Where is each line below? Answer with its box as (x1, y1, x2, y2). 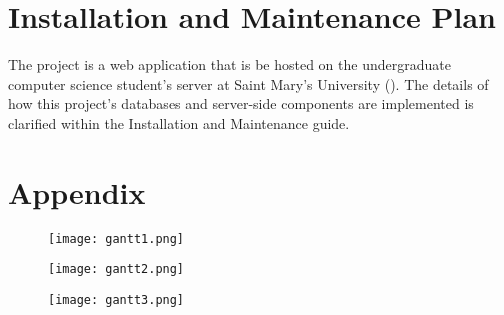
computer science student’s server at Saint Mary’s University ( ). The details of (8, 73, 489, 94)
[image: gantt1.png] (48, 231, 185, 246)
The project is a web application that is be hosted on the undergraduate (8, 54, 451, 75)
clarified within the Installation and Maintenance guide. (8, 112, 350, 133)
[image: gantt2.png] (48, 262, 185, 277)
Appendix (8, 171, 146, 212)
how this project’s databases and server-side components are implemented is (8, 93, 474, 114)
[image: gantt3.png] (48, 292, 185, 307)
